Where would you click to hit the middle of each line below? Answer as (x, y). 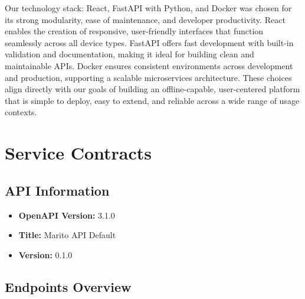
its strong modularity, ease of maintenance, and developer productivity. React (145, 19)
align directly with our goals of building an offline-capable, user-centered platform (152, 89)
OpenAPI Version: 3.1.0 (67, 215)
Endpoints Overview (68, 286)
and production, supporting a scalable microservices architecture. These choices (148, 77)
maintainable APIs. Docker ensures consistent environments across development (149, 65)
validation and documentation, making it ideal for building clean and (129, 54)
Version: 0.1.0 (45, 254)
